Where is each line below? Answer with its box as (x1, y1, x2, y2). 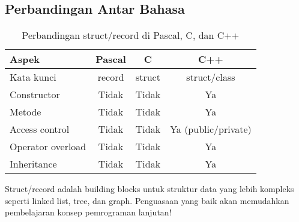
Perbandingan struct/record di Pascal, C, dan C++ (22, 28, 240, 42)
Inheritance (10, 157, 57, 171)
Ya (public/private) (170, 122, 252, 136)
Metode (10, 105, 41, 119)
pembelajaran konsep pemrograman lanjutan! (5, 206, 172, 218)
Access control (10, 122, 70, 136)
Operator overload (10, 139, 86, 154)
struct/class (186, 70, 235, 84)
